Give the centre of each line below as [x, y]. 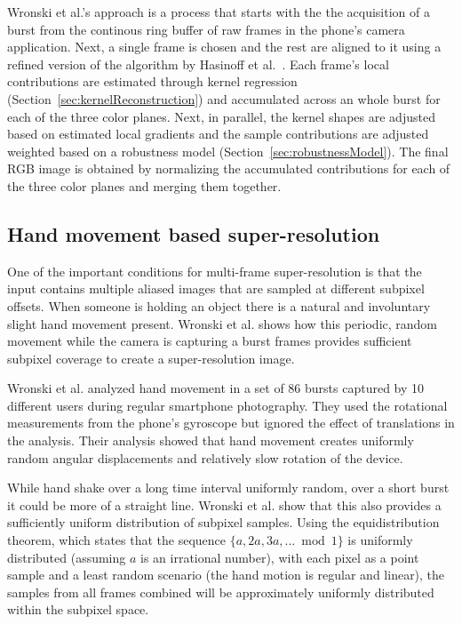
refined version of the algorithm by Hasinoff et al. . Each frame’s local [198, 64]
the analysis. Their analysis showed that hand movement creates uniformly [211, 440]
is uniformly [380, 540]
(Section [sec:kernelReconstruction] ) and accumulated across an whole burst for [224, 98]
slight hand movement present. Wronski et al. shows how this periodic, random [223, 323]
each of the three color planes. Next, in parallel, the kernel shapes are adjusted [221, 116]
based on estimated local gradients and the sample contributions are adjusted [218, 134]
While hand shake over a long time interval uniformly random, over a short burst [228, 488]
